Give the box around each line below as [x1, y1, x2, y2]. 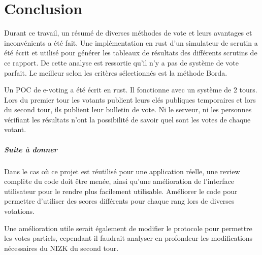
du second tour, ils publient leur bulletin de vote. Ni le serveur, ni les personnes [4, 104, 252, 115]
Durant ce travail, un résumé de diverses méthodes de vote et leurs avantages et [4, 27, 252, 38]
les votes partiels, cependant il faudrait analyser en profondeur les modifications [4, 233, 253, 243]
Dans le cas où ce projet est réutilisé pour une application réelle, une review [4, 166, 240, 176]
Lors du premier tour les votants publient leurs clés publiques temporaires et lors [4, 94, 256, 105]
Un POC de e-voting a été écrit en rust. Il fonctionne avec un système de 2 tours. [4, 84, 257, 95]
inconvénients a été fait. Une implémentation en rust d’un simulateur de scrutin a [4, 37, 258, 48]
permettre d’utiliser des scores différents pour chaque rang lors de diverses [4, 196, 235, 206]
